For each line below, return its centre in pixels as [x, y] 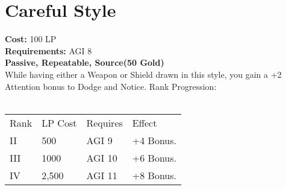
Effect [145, 122]
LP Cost [59, 122]
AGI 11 [102, 175]
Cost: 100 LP [31, 39]
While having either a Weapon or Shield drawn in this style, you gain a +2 [143, 74]
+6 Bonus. [154, 157]
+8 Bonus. [154, 175]
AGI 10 [102, 157]
